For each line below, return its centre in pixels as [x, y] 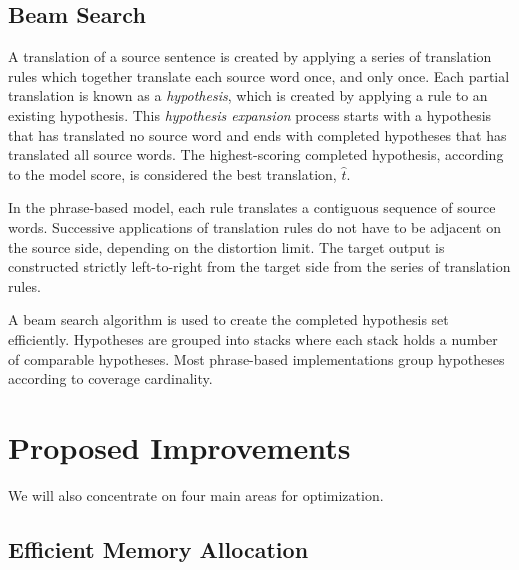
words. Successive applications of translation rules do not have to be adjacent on [254, 226]
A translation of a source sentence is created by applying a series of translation [250, 56]
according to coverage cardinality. [110, 378]
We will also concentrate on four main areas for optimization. [196, 494]
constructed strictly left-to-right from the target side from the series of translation [259, 266]
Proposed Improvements [179, 446]
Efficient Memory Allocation [158, 548]
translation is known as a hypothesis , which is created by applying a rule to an [248, 95]
